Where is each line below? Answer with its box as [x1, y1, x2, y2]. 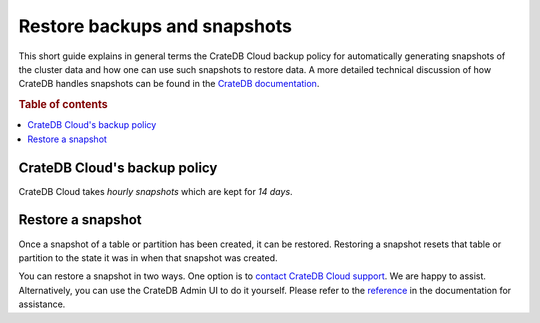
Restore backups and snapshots [18, 15, 292, 37]
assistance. [18, 298, 66, 310]
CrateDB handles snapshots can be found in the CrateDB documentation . [18, 78, 320, 90]
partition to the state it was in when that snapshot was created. [18, 251, 279, 264]
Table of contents [18, 98, 109, 112]
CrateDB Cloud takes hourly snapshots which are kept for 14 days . [18, 185, 294, 197]
